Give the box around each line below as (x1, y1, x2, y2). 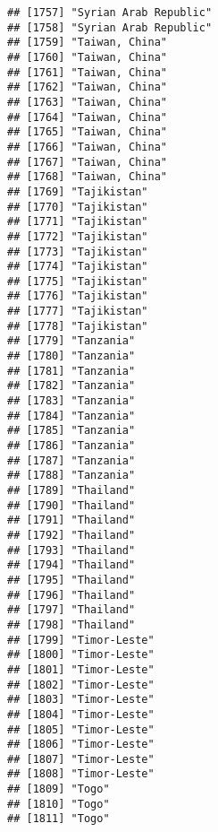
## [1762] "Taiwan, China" (7, 81, 167, 94)
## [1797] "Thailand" (7, 603, 136, 617)
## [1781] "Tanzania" (7, 364, 136, 377)
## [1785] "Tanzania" (7, 424, 136, 438)
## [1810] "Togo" (7, 797, 110, 810)
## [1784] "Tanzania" (7, 409, 136, 422)
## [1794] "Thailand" (7, 559, 136, 572)
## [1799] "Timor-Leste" (7, 633, 155, 646)
